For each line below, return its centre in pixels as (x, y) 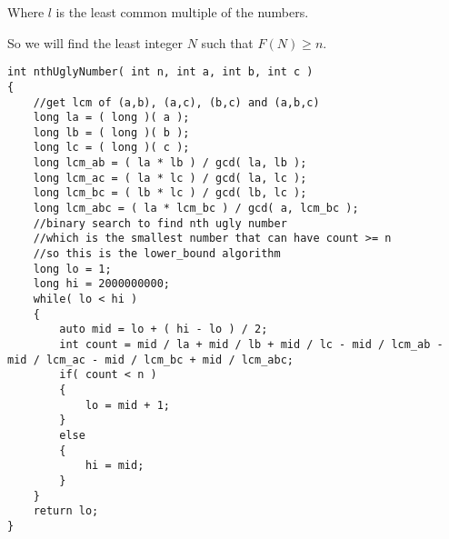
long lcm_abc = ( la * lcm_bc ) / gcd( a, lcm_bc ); (196, 209)
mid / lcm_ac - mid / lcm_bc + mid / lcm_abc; (150, 359)
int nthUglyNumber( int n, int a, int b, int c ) (160, 72)
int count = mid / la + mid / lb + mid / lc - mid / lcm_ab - (251, 344)
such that (227, 42)
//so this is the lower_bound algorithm (157, 254)
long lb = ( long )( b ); (111, 132)
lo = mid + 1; (127, 405)
